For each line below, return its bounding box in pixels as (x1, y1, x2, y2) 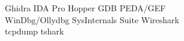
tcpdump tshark (5, 25, 64, 37)
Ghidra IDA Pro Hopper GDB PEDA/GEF (5, 2, 166, 14)
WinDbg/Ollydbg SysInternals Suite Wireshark (5, 13, 179, 26)
